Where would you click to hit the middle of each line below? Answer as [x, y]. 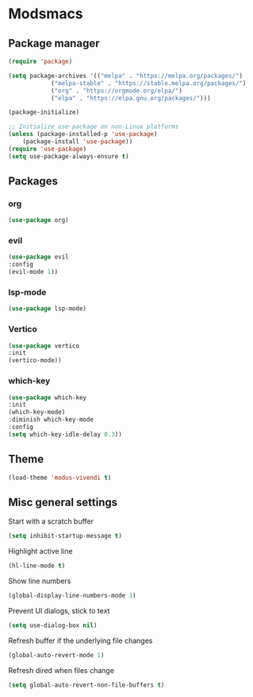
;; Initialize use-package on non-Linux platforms [94, 127]
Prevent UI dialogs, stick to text [59, 610]
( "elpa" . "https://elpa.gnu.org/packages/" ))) [131, 98]
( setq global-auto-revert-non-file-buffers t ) [86, 685]
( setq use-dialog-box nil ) [53, 625]
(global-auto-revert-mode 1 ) [56, 655]
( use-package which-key [48, 397]
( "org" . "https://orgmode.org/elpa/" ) [116, 91]
